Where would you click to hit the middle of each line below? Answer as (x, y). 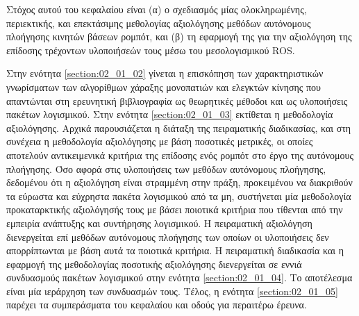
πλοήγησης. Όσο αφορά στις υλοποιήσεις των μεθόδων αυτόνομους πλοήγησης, (166, 168)
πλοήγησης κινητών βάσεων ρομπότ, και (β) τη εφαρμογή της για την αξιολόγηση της (179, 36)
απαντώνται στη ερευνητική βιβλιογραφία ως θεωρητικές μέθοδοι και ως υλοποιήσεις (177, 100)
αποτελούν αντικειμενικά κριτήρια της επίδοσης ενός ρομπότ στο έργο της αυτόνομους (180, 155)
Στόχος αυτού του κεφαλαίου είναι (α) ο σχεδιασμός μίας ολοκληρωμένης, (157, 9)
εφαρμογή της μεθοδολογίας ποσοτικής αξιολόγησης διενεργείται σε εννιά (154, 264)
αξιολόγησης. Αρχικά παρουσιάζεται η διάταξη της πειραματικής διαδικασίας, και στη (179, 127)
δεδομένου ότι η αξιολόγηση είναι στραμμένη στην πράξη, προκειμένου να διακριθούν (179, 182)
